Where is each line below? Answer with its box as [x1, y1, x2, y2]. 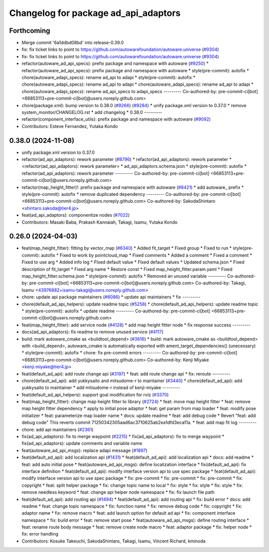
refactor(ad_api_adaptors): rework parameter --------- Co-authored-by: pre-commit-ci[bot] [21, 170, 210, 176]
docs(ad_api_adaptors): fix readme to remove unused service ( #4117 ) [21, 329, 164, 335]
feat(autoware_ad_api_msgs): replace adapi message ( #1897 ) [21, 447, 148, 453]
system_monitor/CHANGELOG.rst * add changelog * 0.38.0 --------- [21, 109, 162, 115]
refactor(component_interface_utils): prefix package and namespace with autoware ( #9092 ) [21, 116, 211, 122]
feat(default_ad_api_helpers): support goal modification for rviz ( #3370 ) [21, 392, 169, 398]
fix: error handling [21, 531, 59, 537]
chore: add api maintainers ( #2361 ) [21, 426, 94, 432]
